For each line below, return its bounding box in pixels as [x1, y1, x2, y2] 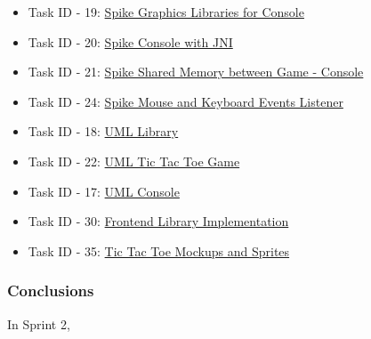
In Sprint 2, [7, 314, 70, 333]
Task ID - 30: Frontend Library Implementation [28, 212, 289, 230]
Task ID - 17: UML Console [28, 182, 180, 200]
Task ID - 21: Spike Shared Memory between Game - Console [28, 62, 364, 81]
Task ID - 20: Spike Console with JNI [28, 32, 233, 51]
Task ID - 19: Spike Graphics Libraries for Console [28, 3, 304, 20]
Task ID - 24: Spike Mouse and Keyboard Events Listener [28, 92, 343, 110]
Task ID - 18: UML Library [28, 122, 179, 141]
